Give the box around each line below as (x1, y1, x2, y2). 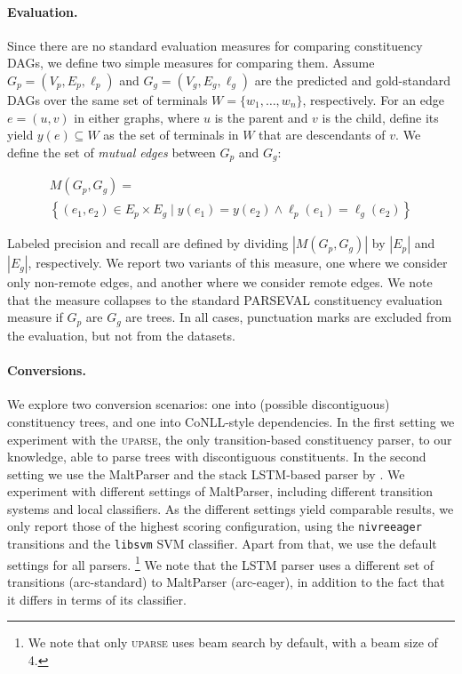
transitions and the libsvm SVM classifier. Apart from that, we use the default (7, 534, 437, 553)
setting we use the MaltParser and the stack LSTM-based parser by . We (7, 464, 405, 483)
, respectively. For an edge (302, 90, 444, 108)
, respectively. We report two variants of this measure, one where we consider (28, 253, 448, 272)
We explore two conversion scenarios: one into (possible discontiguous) (7, 395, 390, 413)
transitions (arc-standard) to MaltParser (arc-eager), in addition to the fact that (7, 573, 445, 591)
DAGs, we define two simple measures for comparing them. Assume (7, 53, 375, 72)
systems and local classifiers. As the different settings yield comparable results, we (7, 499, 454, 518)
